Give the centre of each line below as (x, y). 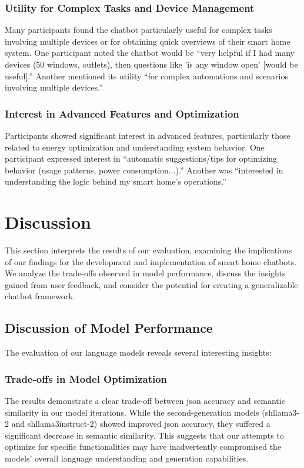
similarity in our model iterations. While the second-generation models (132, 412)
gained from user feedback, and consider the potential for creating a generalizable (151, 284)
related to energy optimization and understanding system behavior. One (135, 147)
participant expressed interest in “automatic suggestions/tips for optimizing (141, 158)
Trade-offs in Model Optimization (86, 378)
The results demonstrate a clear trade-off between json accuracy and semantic (145, 401)
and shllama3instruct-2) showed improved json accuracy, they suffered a (141, 424)
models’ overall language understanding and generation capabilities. (127, 458)
